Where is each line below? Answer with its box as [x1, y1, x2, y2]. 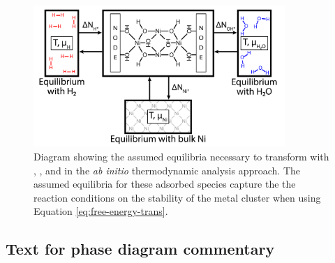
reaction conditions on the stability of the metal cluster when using [33, 190, 321, 204]
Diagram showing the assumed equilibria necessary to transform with [33, 149, 329, 163]
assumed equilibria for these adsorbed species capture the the [33, 176, 296, 191]
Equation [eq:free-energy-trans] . [33, 204, 168, 218]
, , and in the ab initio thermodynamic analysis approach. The [33, 163, 300, 177]
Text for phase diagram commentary [6, 238, 275, 260]
